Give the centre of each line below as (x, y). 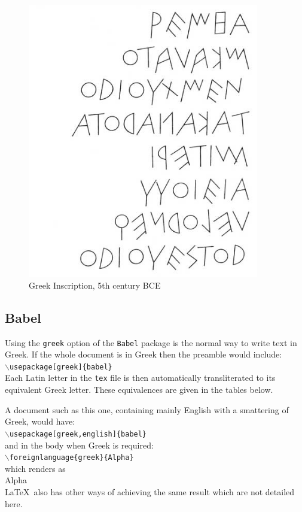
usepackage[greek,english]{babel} (78, 434)
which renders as (35, 468)
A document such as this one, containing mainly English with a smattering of (147, 409)
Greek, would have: (40, 421)
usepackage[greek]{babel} (61, 367)
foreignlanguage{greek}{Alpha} (71, 458)
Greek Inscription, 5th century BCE (95, 285)
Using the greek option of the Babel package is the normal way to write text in (151, 342)
